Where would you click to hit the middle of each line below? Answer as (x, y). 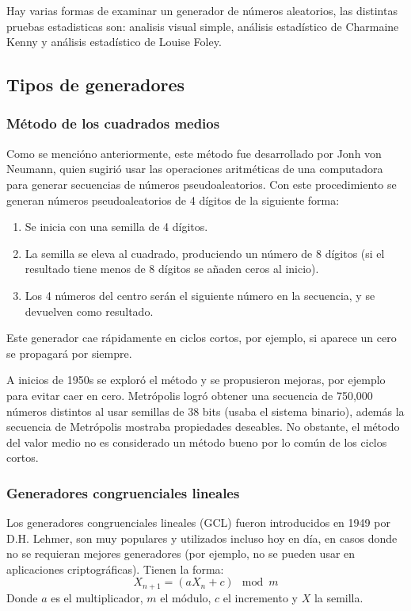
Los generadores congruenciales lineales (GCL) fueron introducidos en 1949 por (198, 523)
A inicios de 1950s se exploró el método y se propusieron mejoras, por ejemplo (196, 380)
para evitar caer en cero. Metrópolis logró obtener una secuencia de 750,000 (190, 395)
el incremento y (260, 597)
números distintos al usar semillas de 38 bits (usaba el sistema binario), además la (205, 411)
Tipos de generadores (96, 85)
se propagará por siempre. (69, 353)
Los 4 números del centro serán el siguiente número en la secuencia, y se (200, 295)
